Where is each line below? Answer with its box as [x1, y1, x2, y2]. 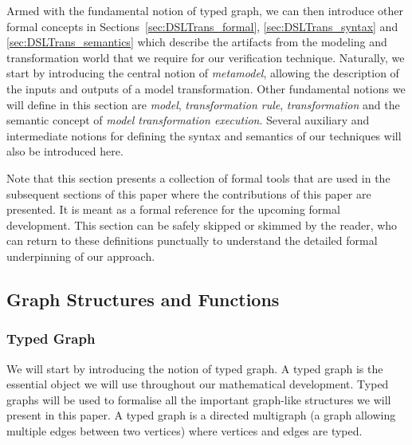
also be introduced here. [6, 143, 124, 159]
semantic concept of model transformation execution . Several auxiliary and [6, 112, 370, 128]
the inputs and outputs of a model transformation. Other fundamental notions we [6, 80, 406, 96]
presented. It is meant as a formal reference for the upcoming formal [6, 201, 340, 218]
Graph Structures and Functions [6, 286, 280, 311]
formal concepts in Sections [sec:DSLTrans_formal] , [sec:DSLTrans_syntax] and [6, 18, 398, 34]
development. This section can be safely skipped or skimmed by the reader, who [6, 216, 398, 233]
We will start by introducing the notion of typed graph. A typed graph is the [6, 360, 383, 376]
